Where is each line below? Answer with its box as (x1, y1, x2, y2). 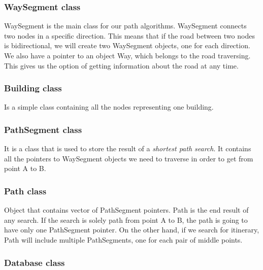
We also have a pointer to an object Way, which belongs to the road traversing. (4, 50, 251, 60)
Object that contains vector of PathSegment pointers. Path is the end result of (4, 205, 249, 215)
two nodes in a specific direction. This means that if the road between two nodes (4, 30, 255, 41)
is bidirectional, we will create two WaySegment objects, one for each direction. (4, 40, 250, 51)
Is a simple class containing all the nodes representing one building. (4, 102, 214, 112)
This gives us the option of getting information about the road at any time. (4, 60, 239, 71)
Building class (4, 82, 62, 94)
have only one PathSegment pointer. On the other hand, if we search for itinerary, (4, 224, 259, 235)
